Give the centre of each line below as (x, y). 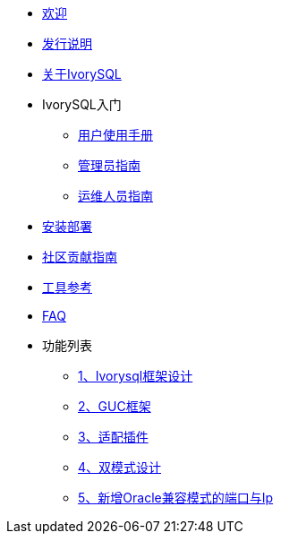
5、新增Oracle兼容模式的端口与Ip (176, 498)
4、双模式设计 (120, 467)
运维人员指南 (115, 196)
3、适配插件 (113, 437)
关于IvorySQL (82, 74)
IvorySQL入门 (82, 104)
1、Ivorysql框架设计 (136, 376)
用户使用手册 (115, 135)
